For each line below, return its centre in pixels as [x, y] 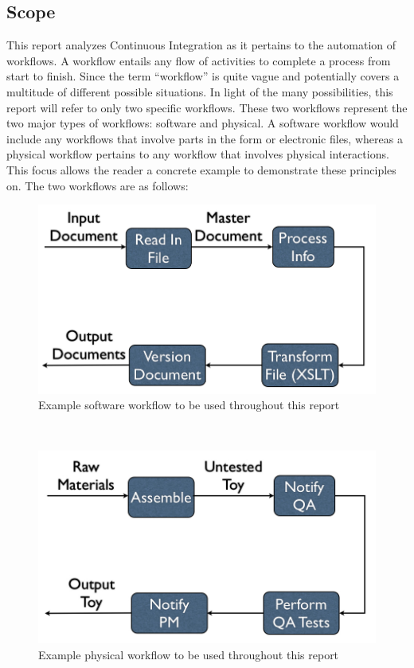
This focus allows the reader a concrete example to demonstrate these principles [201, 169]
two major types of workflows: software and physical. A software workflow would [203, 123]
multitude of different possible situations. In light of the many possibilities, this [200, 91]
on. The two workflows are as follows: [98, 185]
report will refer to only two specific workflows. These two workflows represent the [207, 107]
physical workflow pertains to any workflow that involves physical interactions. [198, 154]
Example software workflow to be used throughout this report [189, 405]
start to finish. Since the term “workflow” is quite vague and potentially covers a [203, 76]
